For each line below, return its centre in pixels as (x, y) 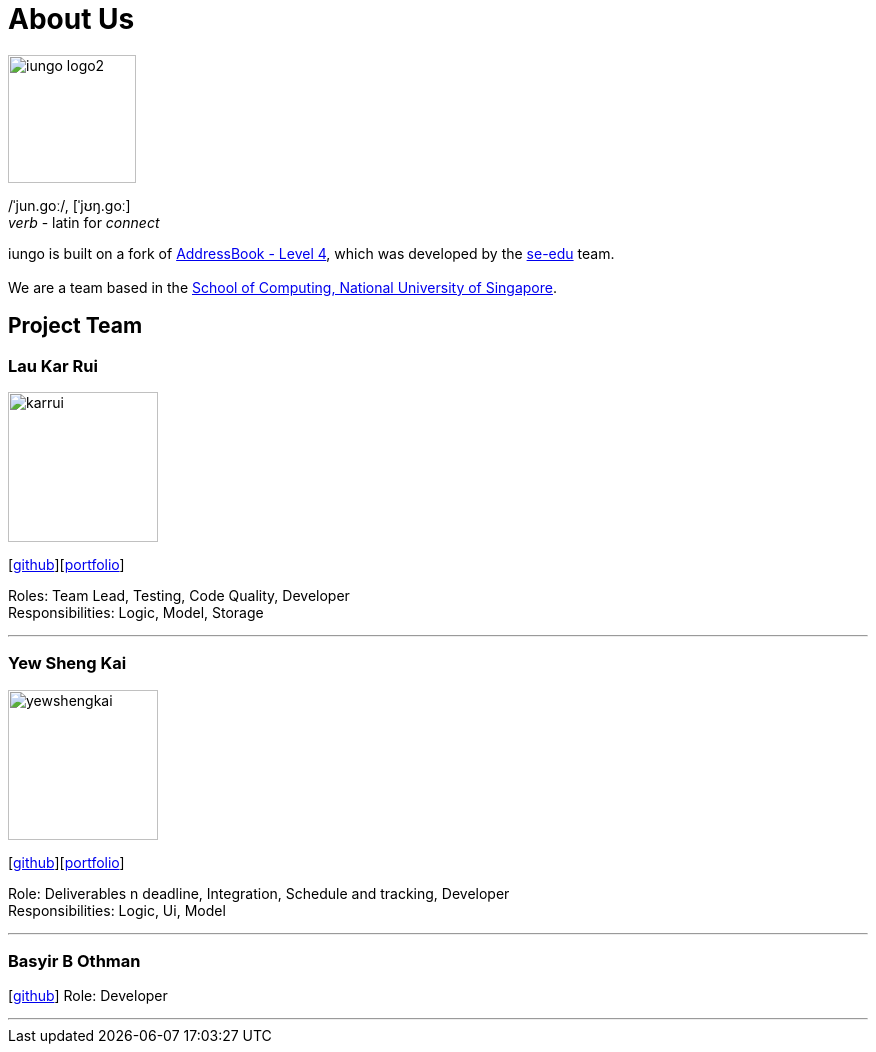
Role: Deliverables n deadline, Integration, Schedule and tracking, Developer (259, 893)
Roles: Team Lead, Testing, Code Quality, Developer (179, 595)
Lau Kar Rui (53, 365)
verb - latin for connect (84, 222)
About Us (71, 19)
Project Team (75, 326)
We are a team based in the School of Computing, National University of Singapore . (283, 287)
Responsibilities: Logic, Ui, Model (117, 910)
